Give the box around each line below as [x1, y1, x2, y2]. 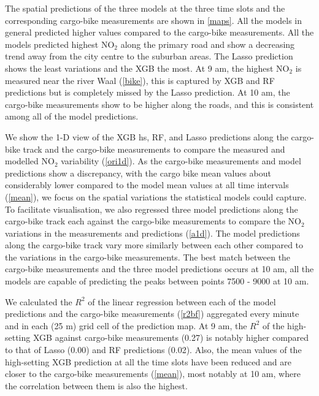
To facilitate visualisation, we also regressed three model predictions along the [5, 202, 298, 215]
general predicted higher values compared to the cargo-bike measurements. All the [5, 26, 314, 39]
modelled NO [5, 154, 55, 167]
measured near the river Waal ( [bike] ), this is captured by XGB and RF [5, 74, 275, 86]
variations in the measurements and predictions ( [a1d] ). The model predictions [5, 226, 300, 239]
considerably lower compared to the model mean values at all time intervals [5, 178, 289, 191]
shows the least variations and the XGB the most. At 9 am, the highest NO [5, 61, 290, 74]
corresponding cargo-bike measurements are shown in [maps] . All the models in [5, 13, 302, 26]
